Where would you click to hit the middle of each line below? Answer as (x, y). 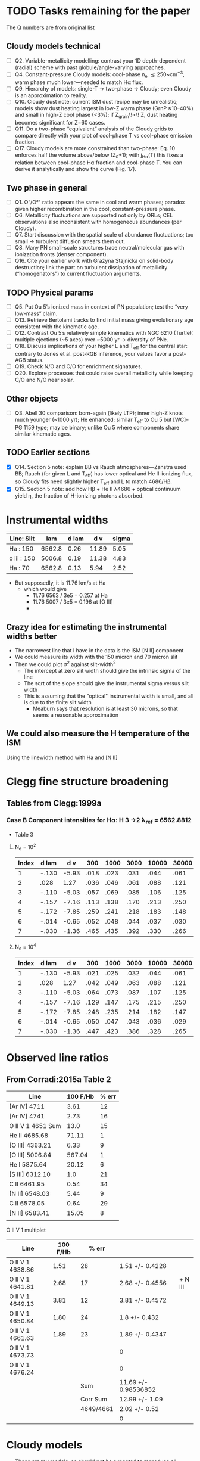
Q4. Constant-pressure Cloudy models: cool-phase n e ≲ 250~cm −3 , (99, 75)
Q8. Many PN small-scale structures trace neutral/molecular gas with (99, 248)
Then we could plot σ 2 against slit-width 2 (65, 664)
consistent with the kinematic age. (57, 327)
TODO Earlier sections (48, 453)
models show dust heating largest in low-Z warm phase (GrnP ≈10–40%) (104, 108)
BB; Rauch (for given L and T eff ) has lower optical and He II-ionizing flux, (104, 474)
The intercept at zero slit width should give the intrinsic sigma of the (107, 670)
